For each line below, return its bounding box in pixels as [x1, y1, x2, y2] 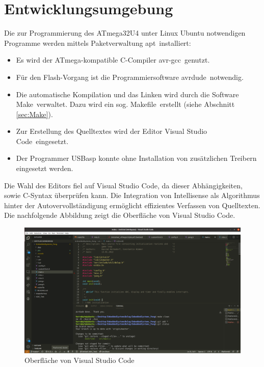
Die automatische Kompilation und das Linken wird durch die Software [16, 89, 239, 99]
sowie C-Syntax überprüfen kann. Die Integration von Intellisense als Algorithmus [4, 190, 260, 201]
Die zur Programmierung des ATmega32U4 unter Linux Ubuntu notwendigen [4, 27, 246, 38]
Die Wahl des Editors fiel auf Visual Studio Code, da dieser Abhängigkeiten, [4, 180, 243, 190]
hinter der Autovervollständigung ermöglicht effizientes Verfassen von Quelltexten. [4, 200, 260, 210]
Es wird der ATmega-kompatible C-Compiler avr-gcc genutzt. [16, 54, 210, 65]
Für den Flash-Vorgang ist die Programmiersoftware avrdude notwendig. [16, 71, 244, 82]
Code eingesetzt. [16, 135, 69, 146]
